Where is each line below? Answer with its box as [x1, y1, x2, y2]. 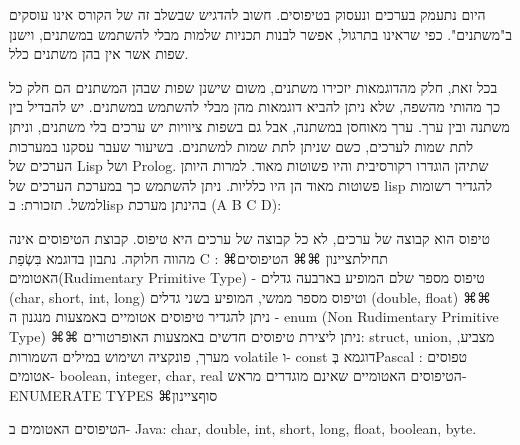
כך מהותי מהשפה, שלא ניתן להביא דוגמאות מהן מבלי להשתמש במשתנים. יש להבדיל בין [9, 96, 501, 117]
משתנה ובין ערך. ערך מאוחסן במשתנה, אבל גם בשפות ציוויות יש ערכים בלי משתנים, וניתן [9, 115, 510, 136]
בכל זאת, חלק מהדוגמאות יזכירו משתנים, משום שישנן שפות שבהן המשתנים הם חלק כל [9, 76, 498, 97]
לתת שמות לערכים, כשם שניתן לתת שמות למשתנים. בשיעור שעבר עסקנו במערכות [9, 135, 474, 156]
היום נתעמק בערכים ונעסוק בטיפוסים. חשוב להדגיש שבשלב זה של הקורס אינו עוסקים [9, 4, 486, 24]
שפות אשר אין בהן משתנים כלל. [9, 43, 189, 64]
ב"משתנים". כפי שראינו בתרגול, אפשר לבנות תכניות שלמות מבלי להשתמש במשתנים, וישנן [9, 23, 513, 44]
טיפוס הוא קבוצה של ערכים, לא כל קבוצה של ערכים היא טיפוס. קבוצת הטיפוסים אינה [9, 227, 490, 248]
